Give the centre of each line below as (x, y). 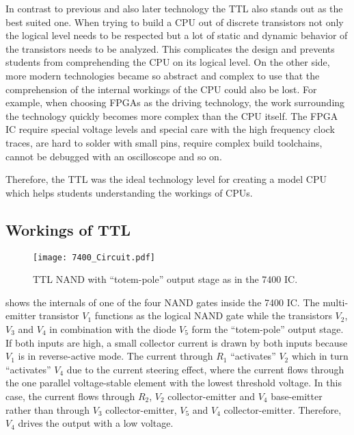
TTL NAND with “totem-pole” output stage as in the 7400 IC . (165, 279)
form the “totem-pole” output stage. (268, 328)
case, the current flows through (70, 396)
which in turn (320, 356)
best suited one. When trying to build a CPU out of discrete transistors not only (175, 22)
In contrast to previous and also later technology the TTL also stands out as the (174, 8)
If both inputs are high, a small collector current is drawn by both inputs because (177, 342)
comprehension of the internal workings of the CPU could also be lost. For (161, 89)
